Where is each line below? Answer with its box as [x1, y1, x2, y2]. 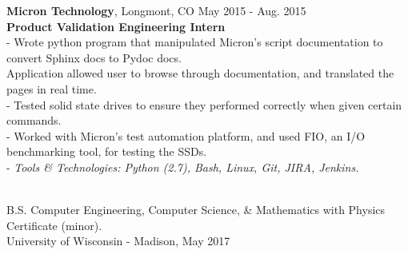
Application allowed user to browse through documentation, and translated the [6, 65, 394, 81]
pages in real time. [6, 80, 97, 97]
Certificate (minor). [6, 216, 102, 233]
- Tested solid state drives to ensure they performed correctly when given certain [6, 96, 402, 113]
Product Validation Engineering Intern [6, 18, 226, 34]
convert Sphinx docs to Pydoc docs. [6, 49, 182, 65]
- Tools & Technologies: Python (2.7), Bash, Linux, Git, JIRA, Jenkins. [6, 158, 359, 175]
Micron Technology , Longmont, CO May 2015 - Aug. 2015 [6, 2, 306, 18]
